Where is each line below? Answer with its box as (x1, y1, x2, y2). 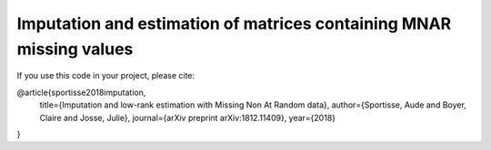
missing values (16, 39, 134, 59)
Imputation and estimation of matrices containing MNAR (16, 14, 452, 33)
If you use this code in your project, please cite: (16, 70, 195, 81)
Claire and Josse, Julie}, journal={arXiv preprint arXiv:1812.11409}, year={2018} (39, 112, 336, 123)
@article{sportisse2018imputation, (16, 87, 146, 98)
